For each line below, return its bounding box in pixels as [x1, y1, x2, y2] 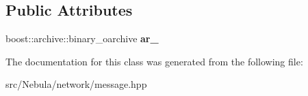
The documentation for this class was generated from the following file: [5, 54, 303, 68]
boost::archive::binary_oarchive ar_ [5, 31, 159, 46]
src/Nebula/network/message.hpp [5, 77, 147, 91]
